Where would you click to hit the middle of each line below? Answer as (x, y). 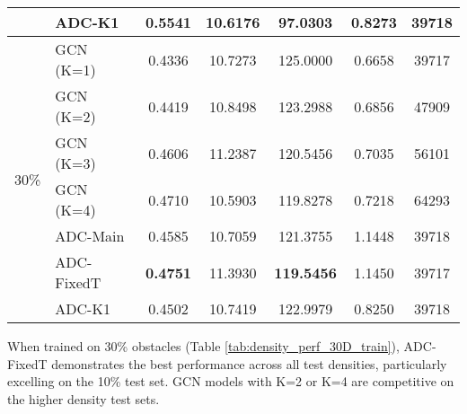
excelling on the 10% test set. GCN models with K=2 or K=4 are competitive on (231, 381)
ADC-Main (90, 236)
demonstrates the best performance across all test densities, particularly (249, 363)
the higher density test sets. (84, 398)
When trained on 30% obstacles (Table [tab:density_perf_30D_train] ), (203, 346)
